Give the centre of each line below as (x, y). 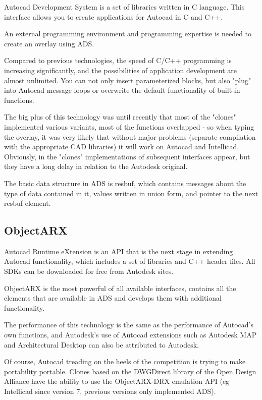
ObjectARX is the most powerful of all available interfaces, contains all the (120, 288)
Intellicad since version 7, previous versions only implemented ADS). (110, 391)
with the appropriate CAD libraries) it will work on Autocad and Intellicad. (122, 147)
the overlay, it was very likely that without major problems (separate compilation (130, 136)
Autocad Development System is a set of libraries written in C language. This (124, 7)
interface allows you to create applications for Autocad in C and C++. (114, 16)
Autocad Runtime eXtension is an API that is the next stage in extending (119, 251)
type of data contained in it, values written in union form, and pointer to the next (131, 193)
